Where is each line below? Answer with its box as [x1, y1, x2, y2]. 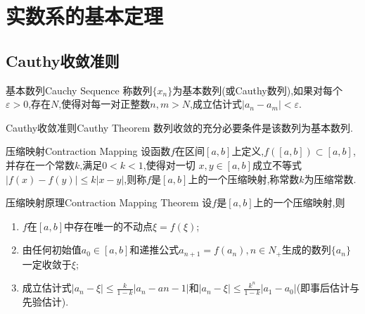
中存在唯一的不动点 [63, 218, 153, 233]
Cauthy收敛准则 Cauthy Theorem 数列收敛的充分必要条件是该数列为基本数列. [6, 120, 353, 134]
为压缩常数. [304, 171, 357, 186]
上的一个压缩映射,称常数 [188, 171, 300, 186]
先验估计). [22, 294, 69, 309]
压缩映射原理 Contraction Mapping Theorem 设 [6, 195, 212, 210]
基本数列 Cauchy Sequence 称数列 [6, 82, 153, 97]
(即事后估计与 [296, 280, 360, 295]
